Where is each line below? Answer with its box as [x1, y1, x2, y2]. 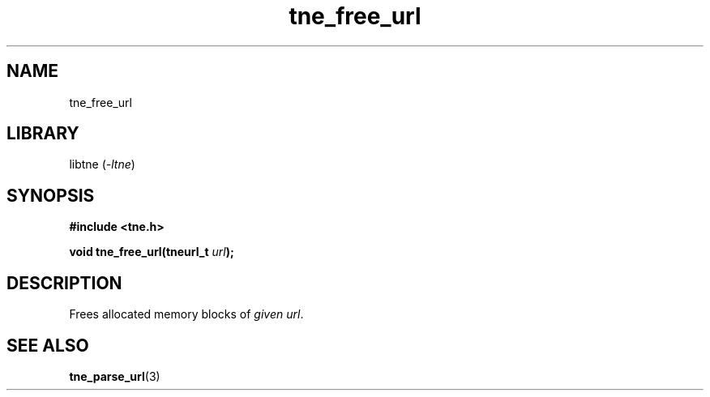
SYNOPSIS [6, 185, 95, 206]
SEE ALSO [6, 335, 89, 356]
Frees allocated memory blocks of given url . [69, 307, 304, 322]
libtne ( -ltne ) [69, 157, 135, 172]
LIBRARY [6, 123, 79, 144]
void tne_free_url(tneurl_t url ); [69, 245, 234, 259]
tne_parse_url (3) [69, 369, 160, 383]
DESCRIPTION [6, 272, 122, 293]
